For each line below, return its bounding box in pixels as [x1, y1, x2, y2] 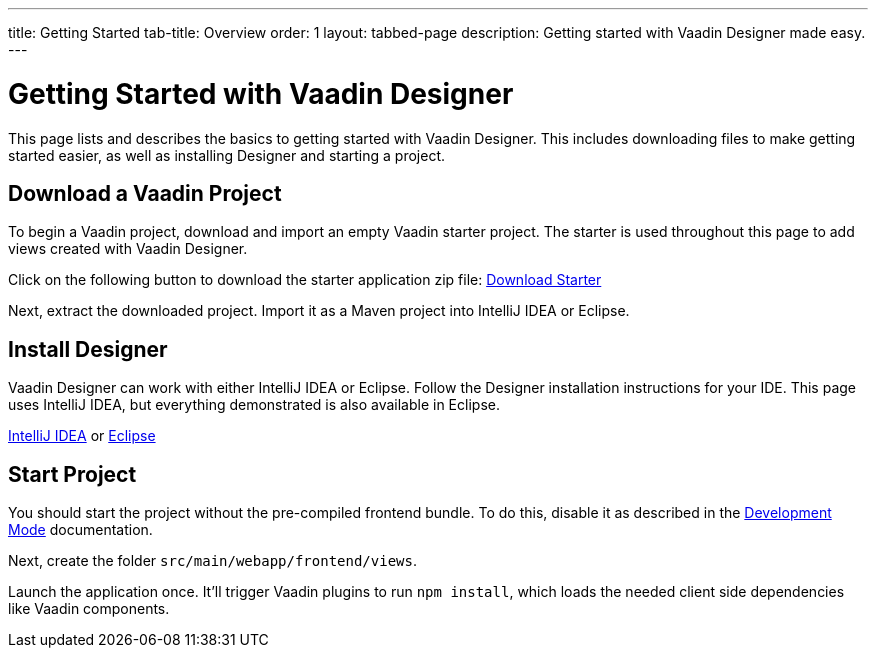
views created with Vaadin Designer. [8, 240, 248, 258]
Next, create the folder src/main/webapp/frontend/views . [8, 552, 417, 570]
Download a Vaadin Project [8, 180, 282, 206]
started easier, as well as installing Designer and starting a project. [8, 146, 446, 164]
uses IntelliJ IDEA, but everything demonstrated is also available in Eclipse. [8, 396, 500, 414]
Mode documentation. [8, 521, 153, 539]
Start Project [8, 461, 137, 487]
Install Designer [8, 336, 168, 362]
